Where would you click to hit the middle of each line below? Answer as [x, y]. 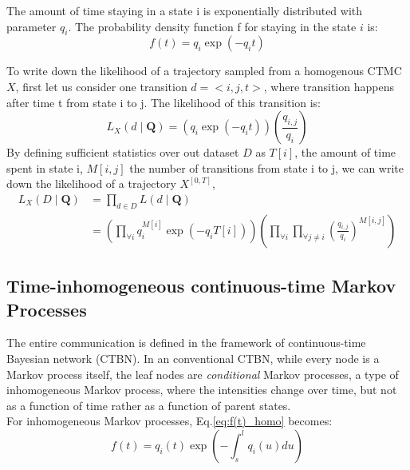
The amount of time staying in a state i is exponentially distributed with [185, 10]
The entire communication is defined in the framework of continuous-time [186, 343]
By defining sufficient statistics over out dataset [123, 152]
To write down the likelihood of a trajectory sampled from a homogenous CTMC [204, 71]
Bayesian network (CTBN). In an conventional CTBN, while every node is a [193, 358]
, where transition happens [329, 86]
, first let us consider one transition [101, 86]
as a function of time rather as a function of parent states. [149, 405]
